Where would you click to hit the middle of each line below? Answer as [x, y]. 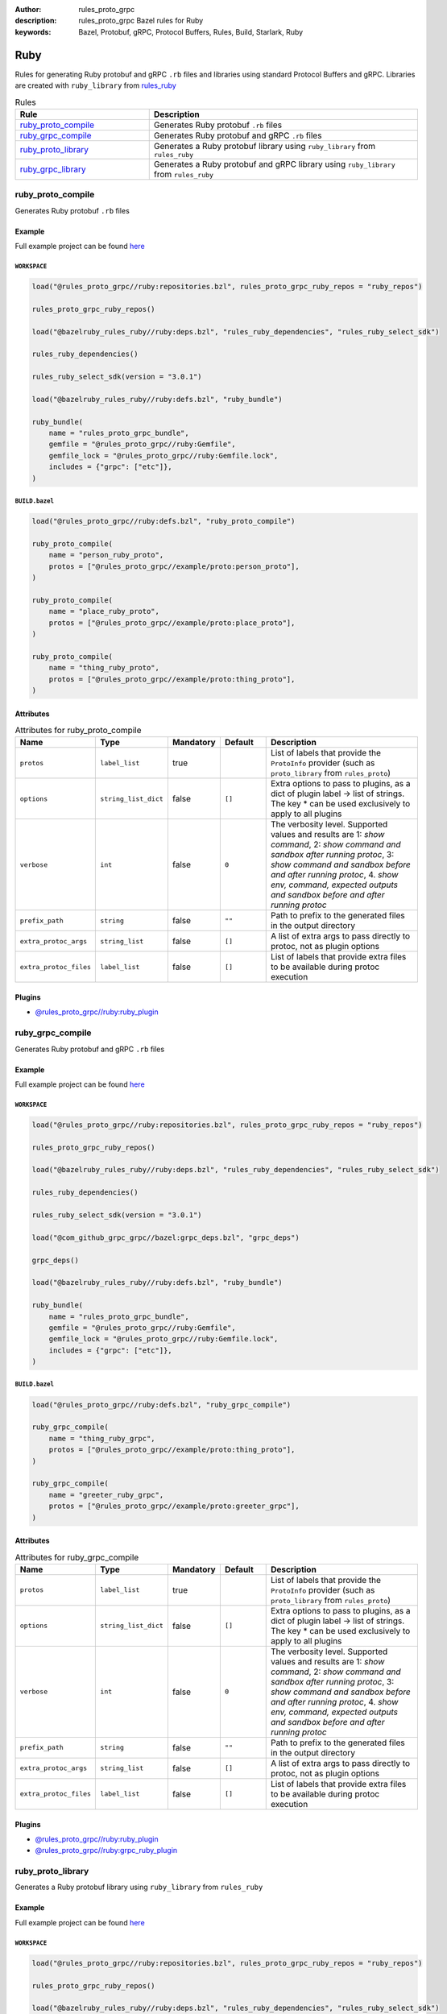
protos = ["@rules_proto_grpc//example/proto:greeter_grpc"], [174, 1506]
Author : [28, 9]
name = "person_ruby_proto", [106, 555]
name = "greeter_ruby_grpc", [106, 1495]
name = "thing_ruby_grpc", [102, 1438]
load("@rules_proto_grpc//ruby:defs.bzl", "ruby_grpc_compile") [161, 1405]
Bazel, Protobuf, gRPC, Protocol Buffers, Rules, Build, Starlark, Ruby [191, 31]
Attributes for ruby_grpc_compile [77, 1557]
